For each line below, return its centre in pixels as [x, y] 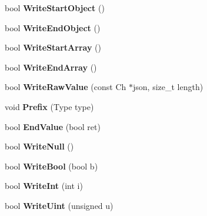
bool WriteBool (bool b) [51, 166]
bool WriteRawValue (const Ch [66, 87]
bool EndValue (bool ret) [53, 126]
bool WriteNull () [39, 146]
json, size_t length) [168, 87]
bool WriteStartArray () [53, 47]
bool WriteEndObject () [53, 27]
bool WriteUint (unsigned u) [59, 205]
